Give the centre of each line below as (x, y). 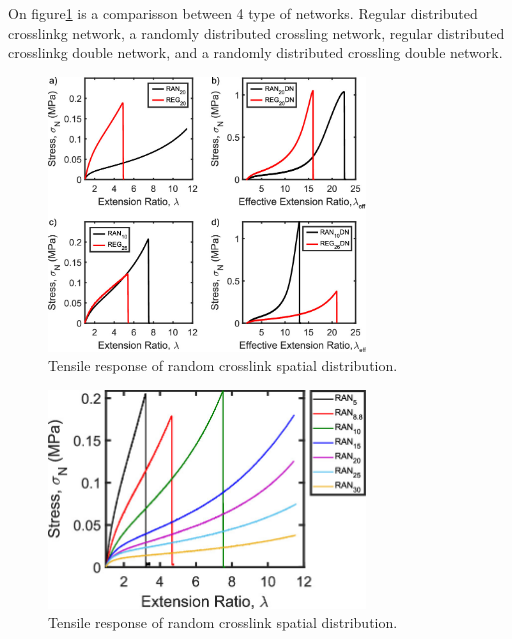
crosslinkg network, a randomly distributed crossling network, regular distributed (256, 32)
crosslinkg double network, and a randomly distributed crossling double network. (255, 52)
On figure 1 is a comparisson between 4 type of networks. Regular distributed (243, 13)
